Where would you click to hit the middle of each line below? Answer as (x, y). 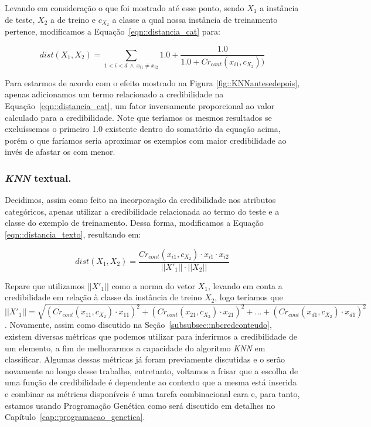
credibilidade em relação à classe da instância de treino (103, 297)
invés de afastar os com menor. (60, 152)
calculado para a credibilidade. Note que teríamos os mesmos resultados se (138, 117)
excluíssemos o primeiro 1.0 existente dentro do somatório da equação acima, (143, 129)
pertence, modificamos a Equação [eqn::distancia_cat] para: (113, 31)
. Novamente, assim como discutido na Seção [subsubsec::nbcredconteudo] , (138, 325)
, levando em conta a (245, 285)
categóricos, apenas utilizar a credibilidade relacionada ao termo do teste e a (142, 211)
